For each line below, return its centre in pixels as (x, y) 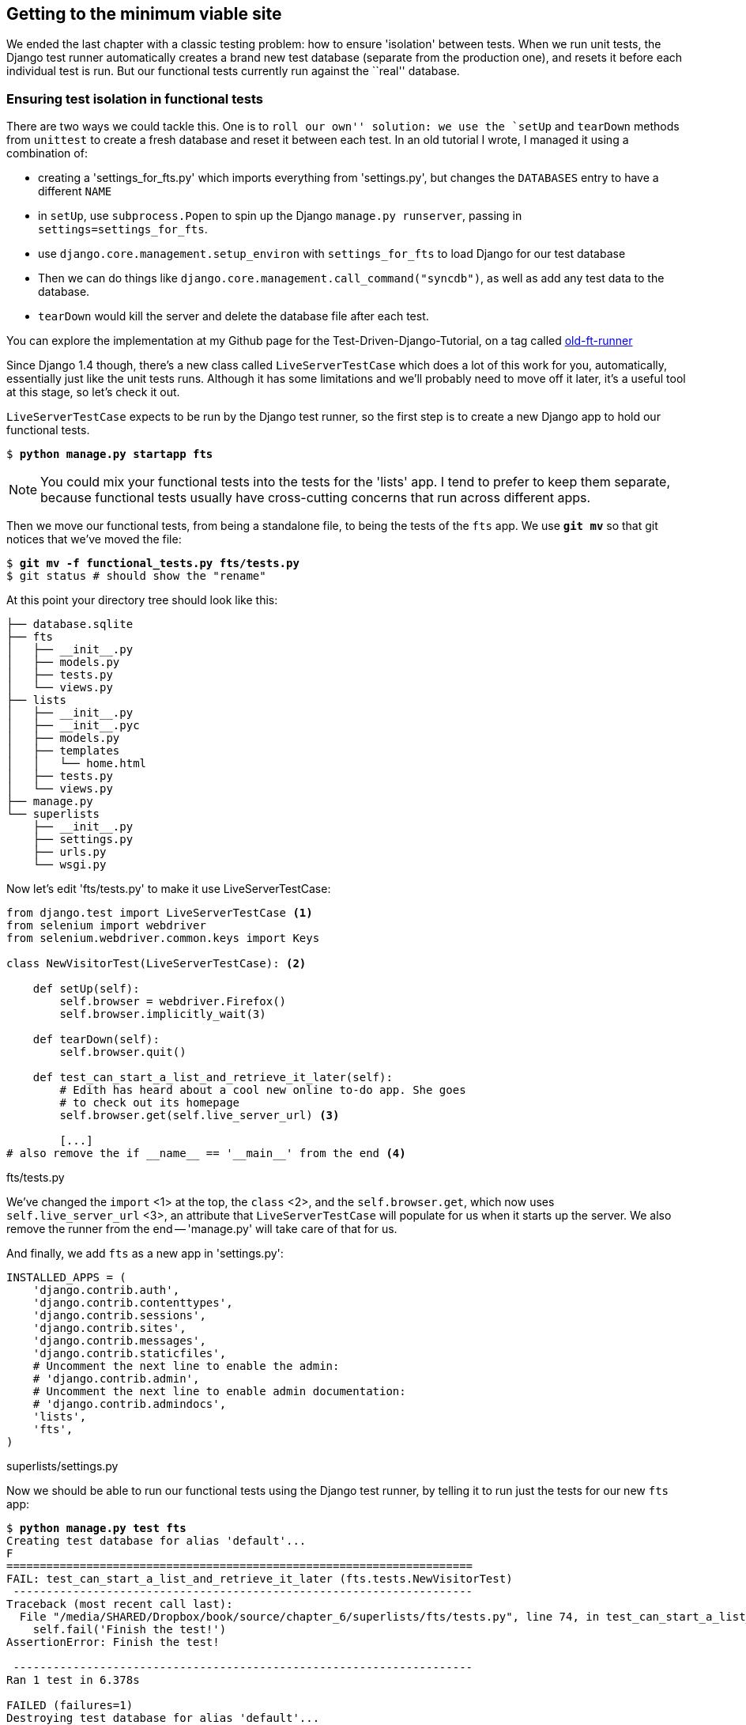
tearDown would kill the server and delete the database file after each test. (234, 316)
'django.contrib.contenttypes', (133, 1303)
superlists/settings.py (62, 1466)
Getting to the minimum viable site (144, 14)
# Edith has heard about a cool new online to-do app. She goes (263, 1090)
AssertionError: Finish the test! (113, 1642)
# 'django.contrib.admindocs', (130, 1404)
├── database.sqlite (70, 624)
